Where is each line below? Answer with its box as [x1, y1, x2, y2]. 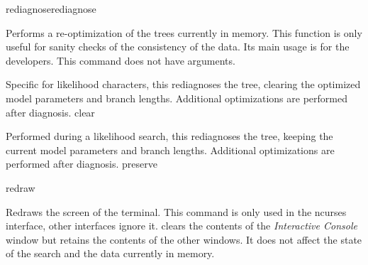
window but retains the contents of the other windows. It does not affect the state [6, 232, 362, 247]
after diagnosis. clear [6, 104, 95, 119]
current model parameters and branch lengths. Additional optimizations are [6, 142, 335, 157]
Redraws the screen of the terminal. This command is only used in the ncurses [6, 204, 347, 219]
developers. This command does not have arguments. [6, 53, 235, 67]
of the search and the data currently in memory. [6, 246, 215, 261]
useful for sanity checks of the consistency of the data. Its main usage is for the [6, 39, 350, 54]
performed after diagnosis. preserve [6, 156, 157, 171]
